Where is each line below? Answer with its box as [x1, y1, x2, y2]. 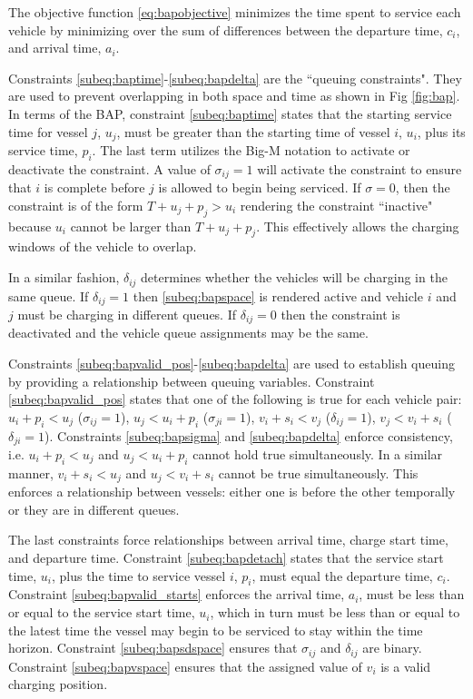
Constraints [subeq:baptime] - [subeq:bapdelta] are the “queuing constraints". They [8, 68, 462, 87]
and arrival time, [8, 38, 102, 57]
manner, [8, 463, 54, 482]
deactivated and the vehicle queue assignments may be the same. [8, 323, 369, 342]
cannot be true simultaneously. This [218, 463, 419, 482]
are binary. [362, 638, 422, 657]
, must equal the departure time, [251, 566, 433, 585]
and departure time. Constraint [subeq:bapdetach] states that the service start [8, 548, 444, 567]
